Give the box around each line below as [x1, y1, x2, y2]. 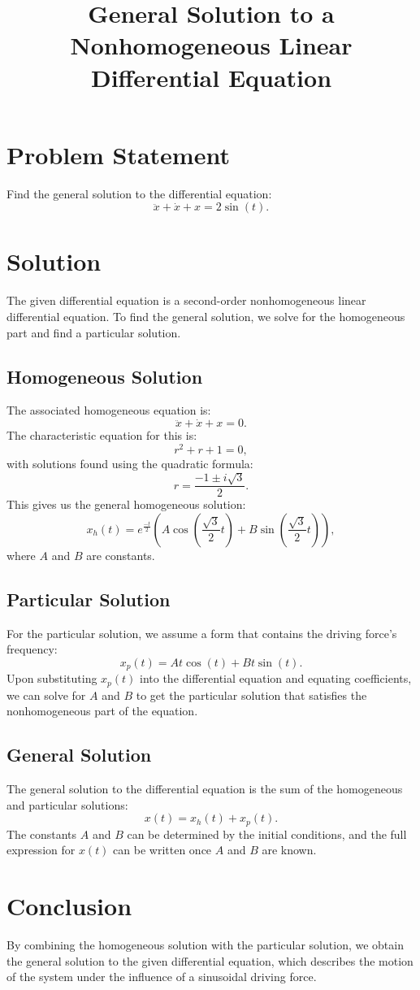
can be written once [113, 841, 212, 858]
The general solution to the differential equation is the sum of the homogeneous [6, 780, 403, 797]
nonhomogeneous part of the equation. [6, 702, 198, 719]
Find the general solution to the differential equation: [6, 185, 272, 202]
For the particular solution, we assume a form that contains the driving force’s [6, 624, 397, 641]
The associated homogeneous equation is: [6, 402, 211, 419]
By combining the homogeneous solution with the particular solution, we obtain [6, 936, 404, 953]
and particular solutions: [6, 796, 128, 813]
